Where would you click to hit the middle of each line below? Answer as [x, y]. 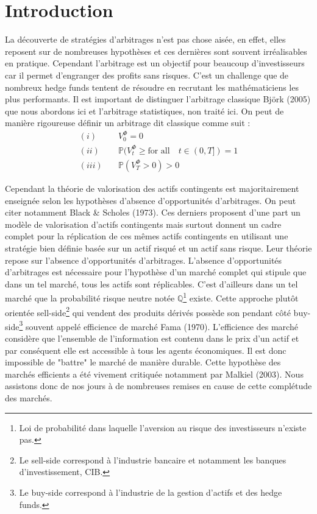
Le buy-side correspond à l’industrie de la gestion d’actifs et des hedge [151, 492]
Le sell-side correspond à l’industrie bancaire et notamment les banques [153, 459]
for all [159, 151]
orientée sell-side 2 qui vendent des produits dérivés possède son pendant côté [148, 311]
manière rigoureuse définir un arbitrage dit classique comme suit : [128, 123]
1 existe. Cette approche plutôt [241, 297]
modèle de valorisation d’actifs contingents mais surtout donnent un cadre [143, 224]
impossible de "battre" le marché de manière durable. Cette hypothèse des [143, 362]
